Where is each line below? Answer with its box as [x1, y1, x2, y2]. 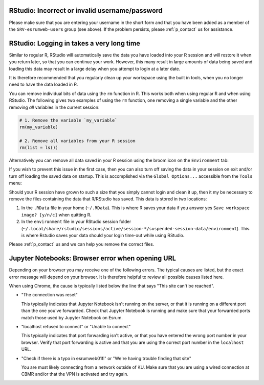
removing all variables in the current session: [9, 104, 100, 110]
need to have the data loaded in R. [9, 81, 78, 88]
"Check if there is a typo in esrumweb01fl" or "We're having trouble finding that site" [21, 355, 192, 361]
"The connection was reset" [21, 292, 78, 298]
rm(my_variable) [19, 124, 59, 130]
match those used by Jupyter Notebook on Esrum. [21, 314, 123, 320]
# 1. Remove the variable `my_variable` [19, 118, 117, 123]
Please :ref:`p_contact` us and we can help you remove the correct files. [9, 241, 154, 247]
